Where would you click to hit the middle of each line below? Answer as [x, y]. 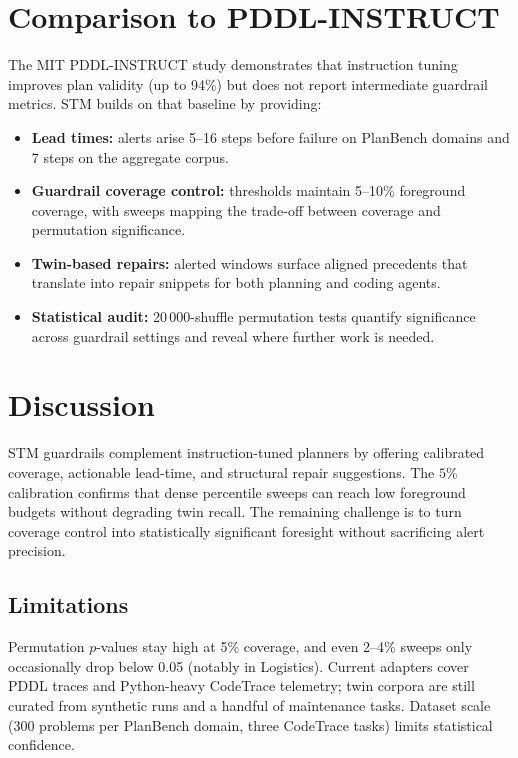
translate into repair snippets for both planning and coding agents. [236, 282]
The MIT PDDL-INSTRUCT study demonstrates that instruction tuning [233, 64]
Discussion [81, 404]
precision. [37, 550]
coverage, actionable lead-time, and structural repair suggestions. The [221, 471]
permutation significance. [108, 229]
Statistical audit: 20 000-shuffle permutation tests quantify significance [253, 316]
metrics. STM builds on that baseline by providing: [165, 103]
